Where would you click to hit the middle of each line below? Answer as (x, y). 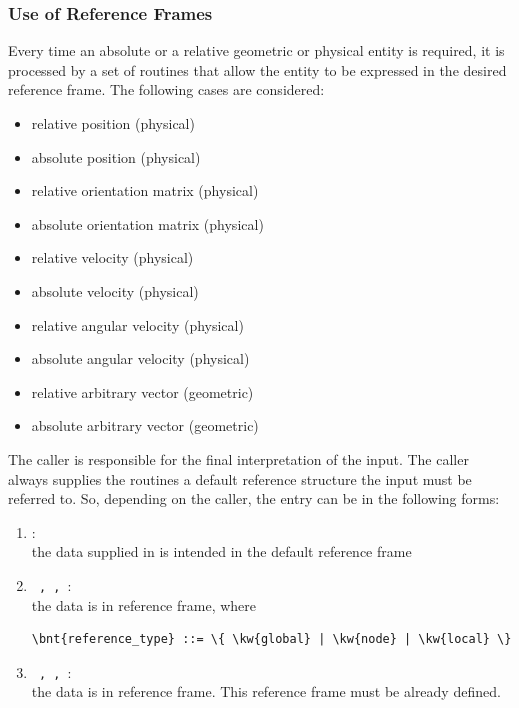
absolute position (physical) (116, 156)
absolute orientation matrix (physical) (147, 223)
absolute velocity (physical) (115, 290)
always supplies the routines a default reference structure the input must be (240, 478)
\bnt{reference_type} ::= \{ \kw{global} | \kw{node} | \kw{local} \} (271, 639)
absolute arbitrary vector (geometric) (145, 425)
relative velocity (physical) (112, 257)
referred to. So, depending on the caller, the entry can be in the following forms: (254, 498)
